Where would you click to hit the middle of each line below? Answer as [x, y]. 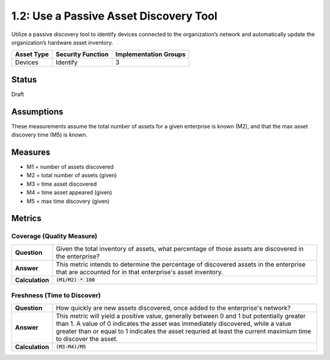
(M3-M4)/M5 [71, 347]
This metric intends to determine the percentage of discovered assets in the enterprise [181, 264]
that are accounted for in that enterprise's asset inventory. [139, 272]
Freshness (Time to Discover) [56, 295]
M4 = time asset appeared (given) [69, 193]
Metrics [27, 219]
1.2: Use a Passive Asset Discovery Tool [114, 16]
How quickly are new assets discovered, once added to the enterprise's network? [173, 307]
